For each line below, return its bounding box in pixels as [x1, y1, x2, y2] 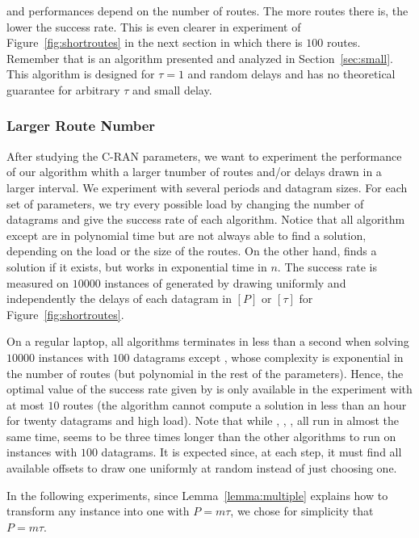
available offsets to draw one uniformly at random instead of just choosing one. [6, 460, 397, 477]
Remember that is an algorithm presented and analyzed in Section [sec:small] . [6, 49, 393, 66]
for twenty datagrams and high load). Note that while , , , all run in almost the [6, 412, 400, 429]
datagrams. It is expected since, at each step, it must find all [101, 443, 402, 460]
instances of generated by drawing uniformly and [104, 274, 346, 291]
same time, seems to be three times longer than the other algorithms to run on [6, 427, 396, 444]
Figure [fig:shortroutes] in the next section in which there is [6, 34, 303, 51]
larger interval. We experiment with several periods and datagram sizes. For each [6, 179, 408, 195]
